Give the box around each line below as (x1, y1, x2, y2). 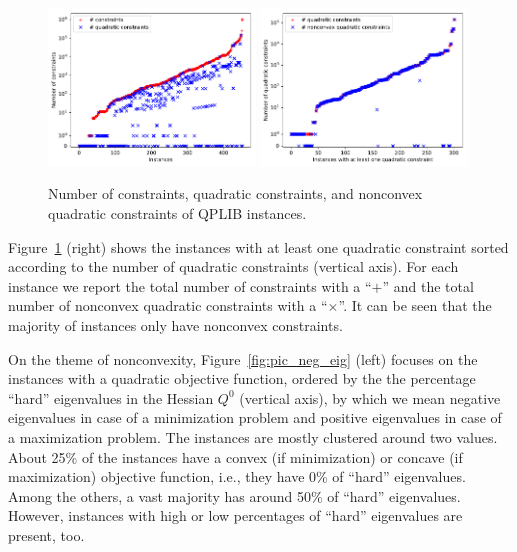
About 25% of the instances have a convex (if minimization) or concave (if (8, 446, 463, 467)
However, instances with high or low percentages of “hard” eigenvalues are (8, 505, 463, 526)
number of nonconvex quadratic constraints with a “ (8, 295, 328, 316)
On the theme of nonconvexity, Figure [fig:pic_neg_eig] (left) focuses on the (8, 348, 478, 369)
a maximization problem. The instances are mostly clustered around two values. (8, 426, 498, 447)
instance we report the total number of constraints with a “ (8, 275, 372, 296)
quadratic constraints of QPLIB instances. (48, 203, 307, 224)
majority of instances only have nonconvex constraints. (8, 315, 343, 336)
